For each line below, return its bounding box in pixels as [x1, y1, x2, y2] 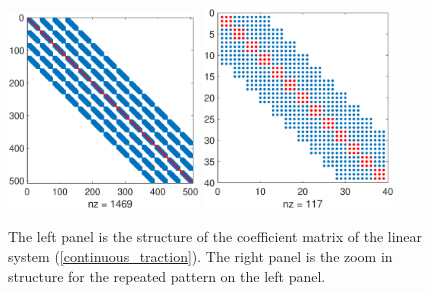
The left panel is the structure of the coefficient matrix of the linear [8, 226, 423, 247]
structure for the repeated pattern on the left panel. [8, 265, 326, 286]
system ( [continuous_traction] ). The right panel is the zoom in [8, 245, 393, 266]
